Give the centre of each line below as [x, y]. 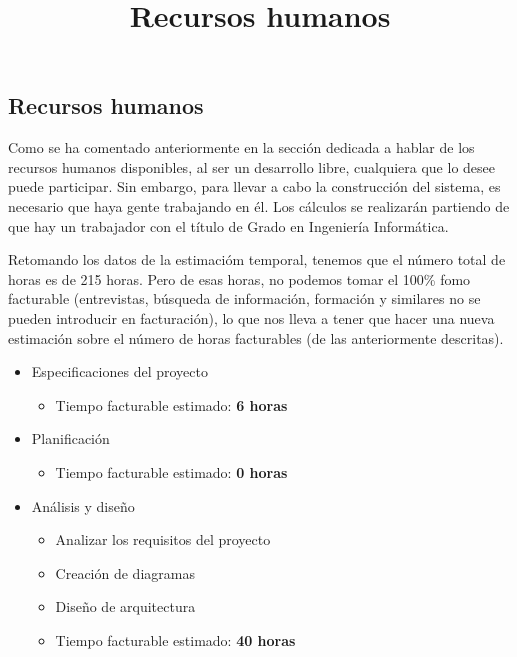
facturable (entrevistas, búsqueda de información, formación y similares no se [244, 298]
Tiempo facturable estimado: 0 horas [171, 471]
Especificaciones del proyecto [119, 371]
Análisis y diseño [83, 505]
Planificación [70, 438]
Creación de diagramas [125, 572]
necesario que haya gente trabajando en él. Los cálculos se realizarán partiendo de [259, 205]
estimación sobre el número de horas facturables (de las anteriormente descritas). [256, 337]
